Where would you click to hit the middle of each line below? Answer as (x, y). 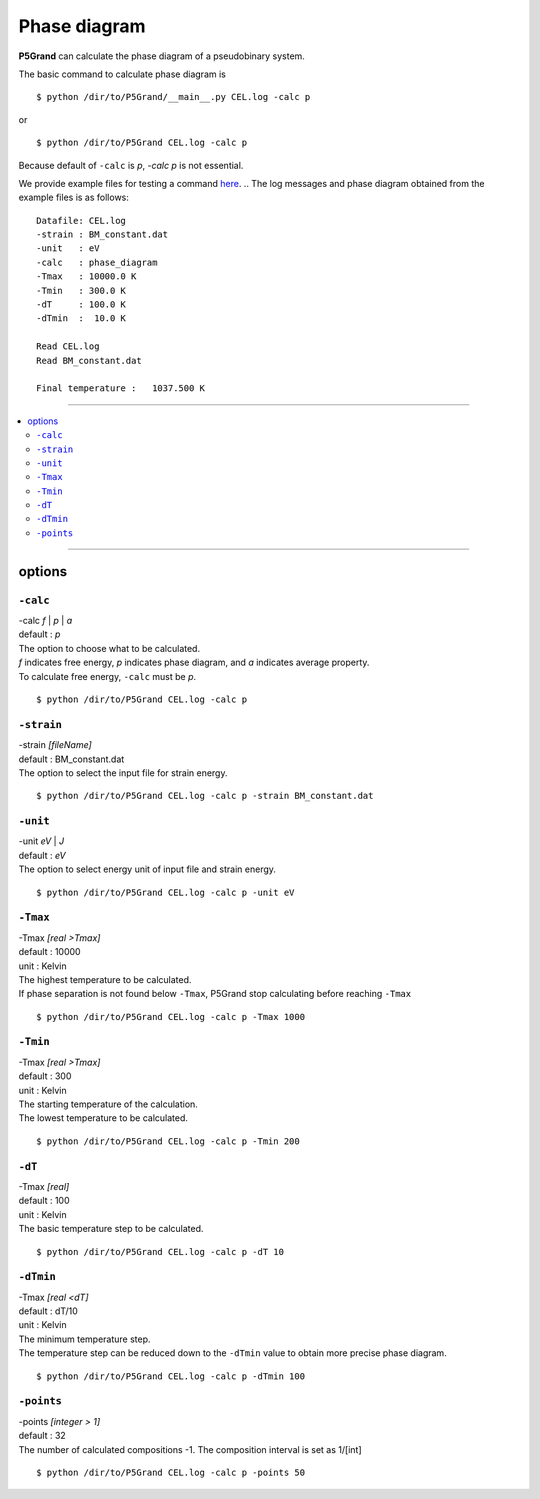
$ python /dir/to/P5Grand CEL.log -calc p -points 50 (170, 1472)
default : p (39, 634)
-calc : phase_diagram (97, 262)
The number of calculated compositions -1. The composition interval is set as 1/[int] (190, 1449)
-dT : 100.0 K (81, 304)
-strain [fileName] (55, 745)
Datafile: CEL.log (81, 220)
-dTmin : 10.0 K (81, 318)
